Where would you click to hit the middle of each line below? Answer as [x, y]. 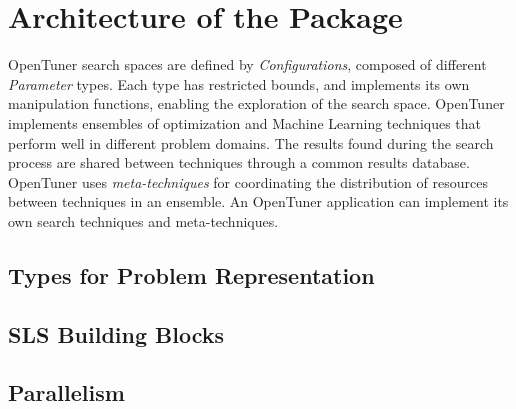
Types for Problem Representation [191, 274]
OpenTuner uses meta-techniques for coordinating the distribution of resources [248, 181]
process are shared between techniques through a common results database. [239, 162]
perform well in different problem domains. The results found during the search [251, 142]
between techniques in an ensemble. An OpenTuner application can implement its [258, 201]
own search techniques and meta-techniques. [143, 220]
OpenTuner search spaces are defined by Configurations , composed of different [247, 64]
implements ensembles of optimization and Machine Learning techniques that [245, 122]
